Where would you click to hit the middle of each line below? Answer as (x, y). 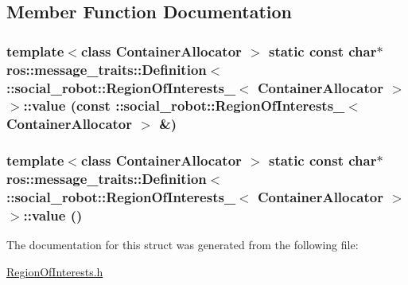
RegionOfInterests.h (55, 271)
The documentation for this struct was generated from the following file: (183, 245)
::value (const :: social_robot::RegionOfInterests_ (184, 105)
